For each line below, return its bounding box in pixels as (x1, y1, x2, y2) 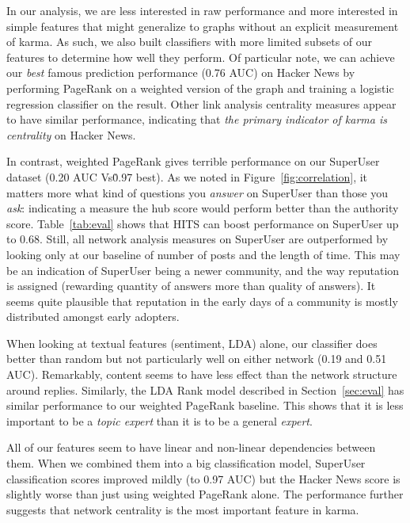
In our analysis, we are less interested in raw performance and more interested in (6, 2, 398, 18)
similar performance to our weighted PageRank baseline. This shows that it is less (6, 397, 404, 414)
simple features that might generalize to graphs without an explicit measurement (6, 17, 399, 34)
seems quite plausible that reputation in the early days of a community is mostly (6, 292, 398, 309)
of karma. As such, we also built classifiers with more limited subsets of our (6, 33, 373, 50)
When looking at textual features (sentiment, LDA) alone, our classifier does (6, 334, 378, 351)
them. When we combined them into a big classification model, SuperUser (6, 455, 366, 471)
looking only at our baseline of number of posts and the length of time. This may (6, 246, 401, 262)
